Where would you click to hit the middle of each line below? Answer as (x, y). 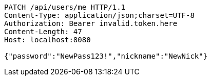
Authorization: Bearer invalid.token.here (91, 23)
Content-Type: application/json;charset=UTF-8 (99, 15)
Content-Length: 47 (43, 32)
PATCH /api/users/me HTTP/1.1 (65, 7)
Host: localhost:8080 (47, 40)
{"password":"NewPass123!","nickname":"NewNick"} (106, 56)
